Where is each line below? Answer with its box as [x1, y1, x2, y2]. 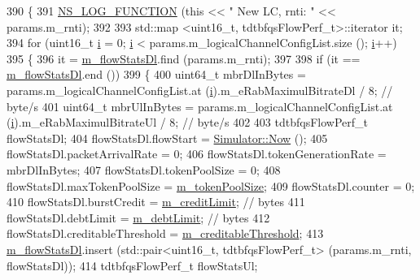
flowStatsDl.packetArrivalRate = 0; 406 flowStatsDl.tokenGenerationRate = [7, 145, 387, 162]
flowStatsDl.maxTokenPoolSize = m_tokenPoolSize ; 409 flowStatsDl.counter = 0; [7, 177, 415, 194]
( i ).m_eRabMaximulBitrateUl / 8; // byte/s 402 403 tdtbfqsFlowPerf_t [7, 114, 368, 131]
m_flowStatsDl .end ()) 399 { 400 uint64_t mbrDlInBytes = [7, 66, 306, 83]
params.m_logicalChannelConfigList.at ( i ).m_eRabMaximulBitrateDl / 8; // [7, 81, 393, 98]
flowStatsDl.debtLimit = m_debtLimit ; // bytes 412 [7, 209, 270, 226]
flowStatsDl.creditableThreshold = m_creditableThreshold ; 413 [7, 225, 324, 242]
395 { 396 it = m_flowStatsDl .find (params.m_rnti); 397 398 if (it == [7, 50, 361, 67]
